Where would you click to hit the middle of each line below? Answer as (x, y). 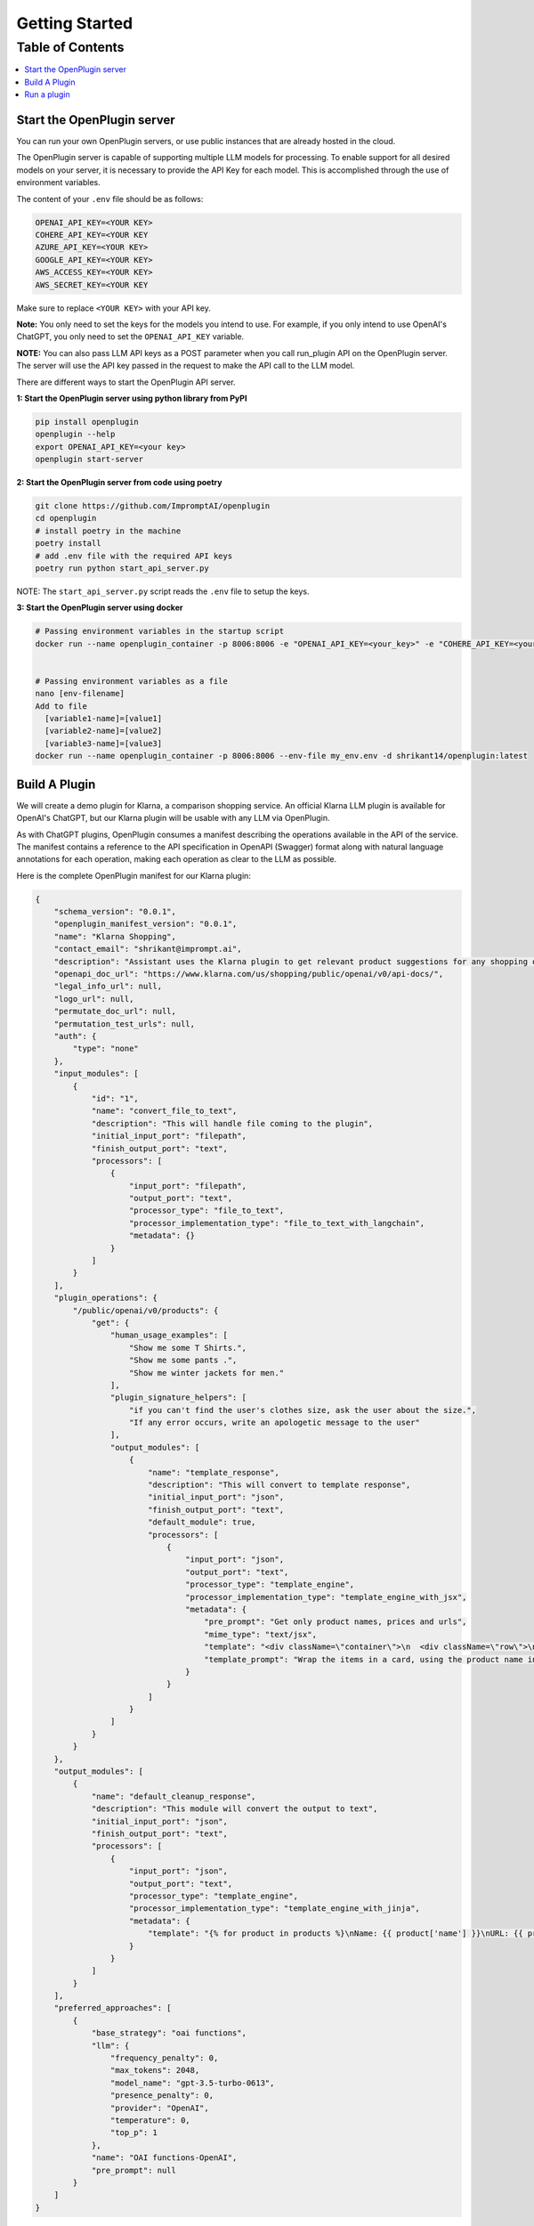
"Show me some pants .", (183, 1361)
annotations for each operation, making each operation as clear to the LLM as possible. (177, 859)
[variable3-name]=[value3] (104, 743)
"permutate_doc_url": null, (115, 1011)
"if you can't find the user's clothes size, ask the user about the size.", (303, 1410)
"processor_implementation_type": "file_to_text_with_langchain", (277, 1223)
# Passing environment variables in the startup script (160, 631)
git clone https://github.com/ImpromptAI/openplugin (153, 506)
